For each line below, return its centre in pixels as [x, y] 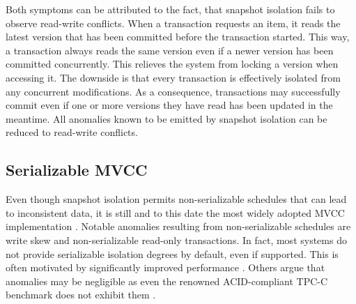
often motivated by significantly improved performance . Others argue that [165, 267]
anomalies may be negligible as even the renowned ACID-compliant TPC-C [167, 281]
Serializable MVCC [77, 170]
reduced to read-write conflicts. [72, 132]
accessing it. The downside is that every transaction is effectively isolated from [173, 77]
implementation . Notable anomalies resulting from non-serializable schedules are [178, 226]
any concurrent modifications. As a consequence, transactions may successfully [173, 91]
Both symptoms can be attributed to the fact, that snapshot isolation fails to [170, 9]
